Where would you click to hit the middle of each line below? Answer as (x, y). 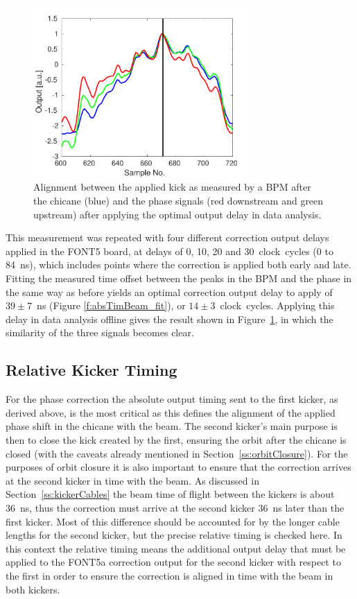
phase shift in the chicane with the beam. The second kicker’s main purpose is (172, 426)
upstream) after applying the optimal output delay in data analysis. (177, 214)
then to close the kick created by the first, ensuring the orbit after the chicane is (176, 439)
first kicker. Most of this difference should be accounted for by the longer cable (173, 521)
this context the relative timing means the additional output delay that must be (176, 548)
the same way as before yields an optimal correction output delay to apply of (169, 292)
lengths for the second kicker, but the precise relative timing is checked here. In (174, 535)
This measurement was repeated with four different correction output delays (167, 237)
